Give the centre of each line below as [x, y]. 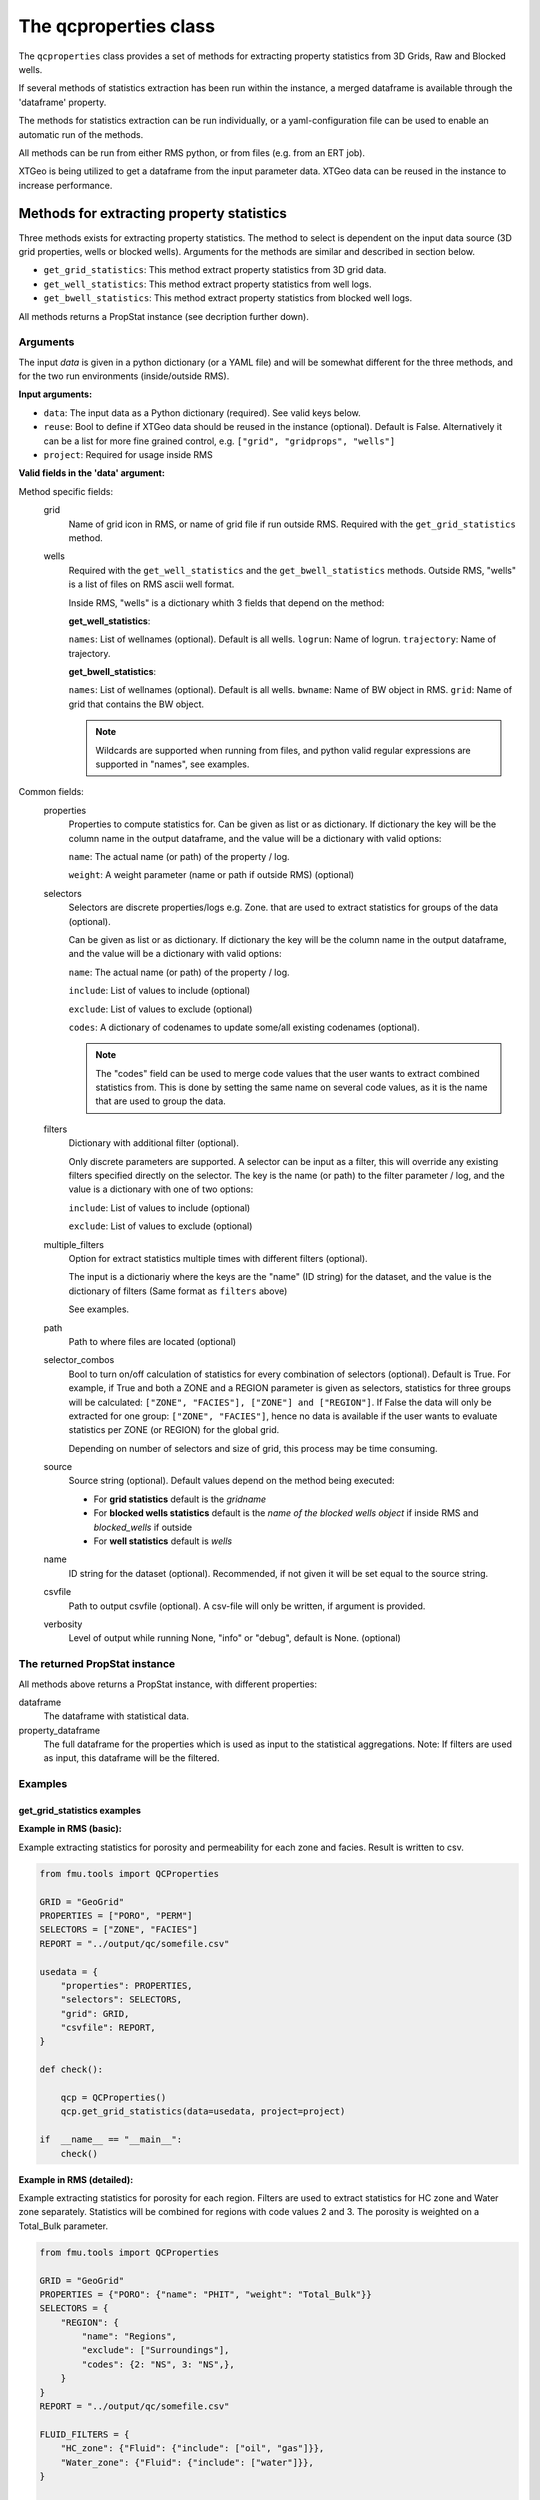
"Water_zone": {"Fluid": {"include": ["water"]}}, [187, 2462]
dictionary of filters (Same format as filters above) [178, 1291]
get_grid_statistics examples [80, 1811]
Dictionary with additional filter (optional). [154, 1143]
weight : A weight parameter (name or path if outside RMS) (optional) [211, 875]
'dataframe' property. [62, 102]
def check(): [71, 2069]
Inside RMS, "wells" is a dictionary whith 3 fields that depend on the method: [226, 602]
